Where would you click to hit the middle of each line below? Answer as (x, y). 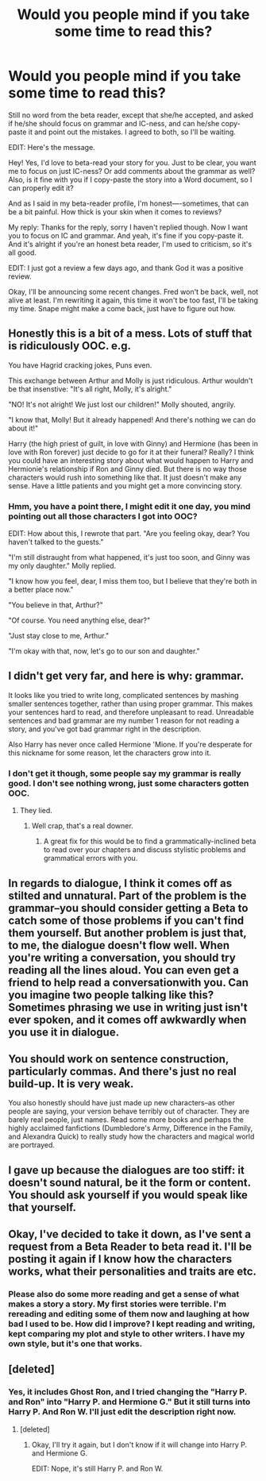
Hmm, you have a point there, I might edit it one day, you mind (129, 506)
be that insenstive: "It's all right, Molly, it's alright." (90, 389)
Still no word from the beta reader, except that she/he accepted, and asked (131, 115)
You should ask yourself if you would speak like (128, 1195)
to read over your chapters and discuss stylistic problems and (145, 850)
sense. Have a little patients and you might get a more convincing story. (125, 485)
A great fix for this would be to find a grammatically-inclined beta (150, 841)
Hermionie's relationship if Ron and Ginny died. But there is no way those (128, 469)
